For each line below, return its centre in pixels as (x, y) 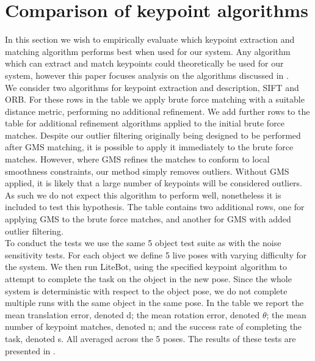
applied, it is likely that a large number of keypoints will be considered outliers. (154, 183)
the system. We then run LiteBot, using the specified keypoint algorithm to (146, 267)
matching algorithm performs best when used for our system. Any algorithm (148, 51)
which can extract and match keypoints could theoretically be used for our (144, 63)
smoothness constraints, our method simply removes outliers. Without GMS (147, 171)
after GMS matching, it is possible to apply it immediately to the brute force (149, 147)
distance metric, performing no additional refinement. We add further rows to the (157, 111)
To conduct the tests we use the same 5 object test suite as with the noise (143, 243)
